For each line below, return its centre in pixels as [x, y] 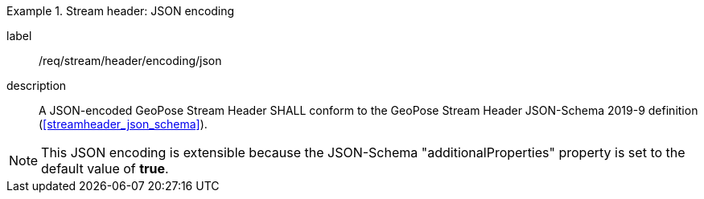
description [37, 85]
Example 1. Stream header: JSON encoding [121, 11]
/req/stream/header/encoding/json [130, 61]
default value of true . [105, 169]
